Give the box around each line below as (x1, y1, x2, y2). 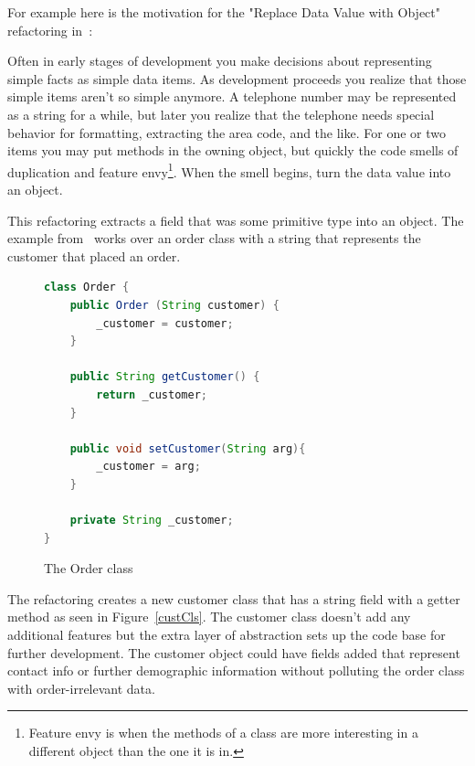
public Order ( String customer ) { (69, 298, 280, 312)
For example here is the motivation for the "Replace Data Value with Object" (7, 3, 441, 21)
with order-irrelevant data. (7, 678, 155, 697)
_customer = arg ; (96, 460, 201, 473)
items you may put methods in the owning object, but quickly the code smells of (7, 141, 459, 160)
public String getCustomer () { (69, 370, 260, 384)
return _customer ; (96, 388, 207, 401)
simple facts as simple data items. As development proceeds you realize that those (7, 69, 467, 88)
